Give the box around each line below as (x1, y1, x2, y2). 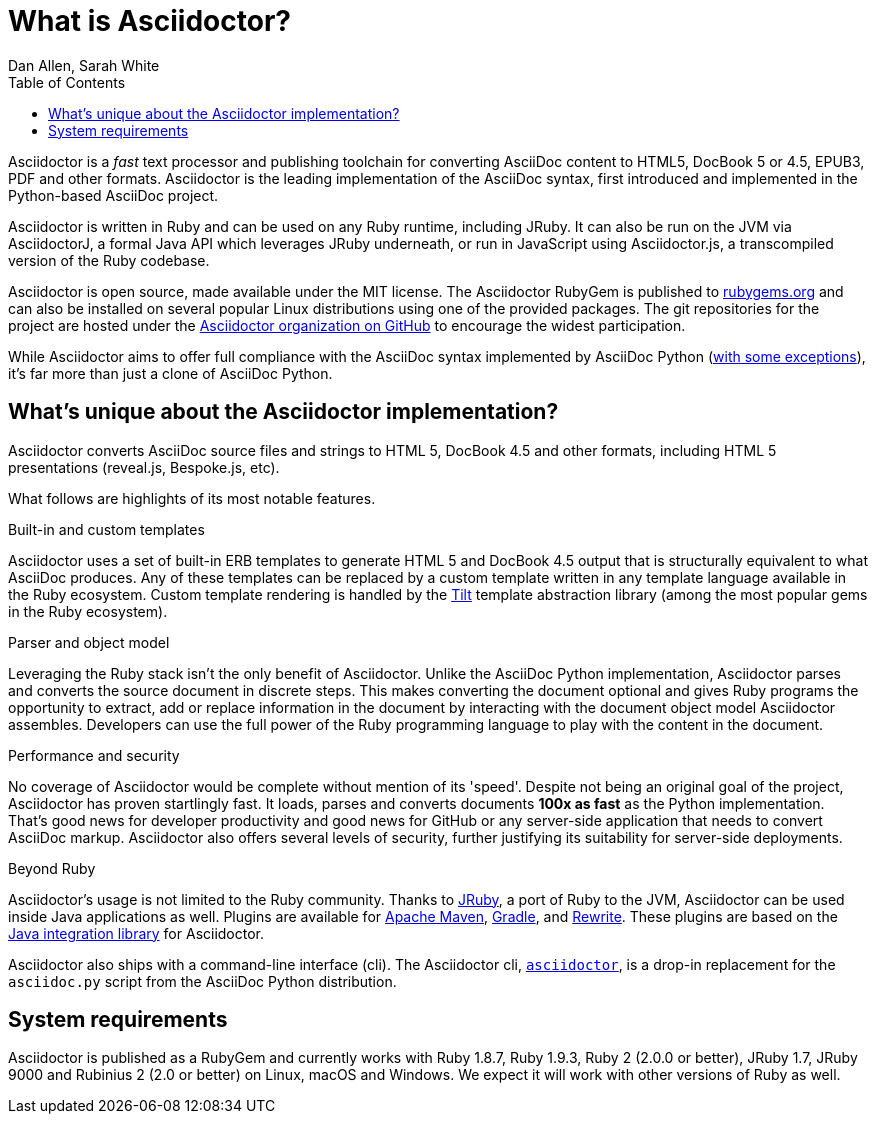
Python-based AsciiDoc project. (8, 186, 219, 204)
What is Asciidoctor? (8, 4, 291, 38)
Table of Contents (8, 73, 126, 91)
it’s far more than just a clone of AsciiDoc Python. (8, 364, 333, 382)
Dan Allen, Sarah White (8, 56, 160, 74)
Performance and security (8, 746, 180, 764)
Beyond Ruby (8, 859, 96, 877)
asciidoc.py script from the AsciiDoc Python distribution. (8, 972, 397, 990)
